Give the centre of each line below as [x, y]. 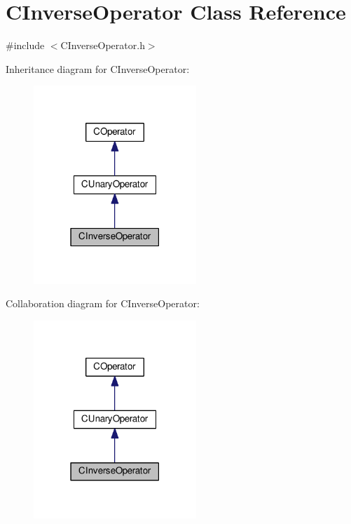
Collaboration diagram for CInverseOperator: [103, 303]
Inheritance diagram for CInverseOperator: [98, 68]
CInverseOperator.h [103, 45]
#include [25, 45]
